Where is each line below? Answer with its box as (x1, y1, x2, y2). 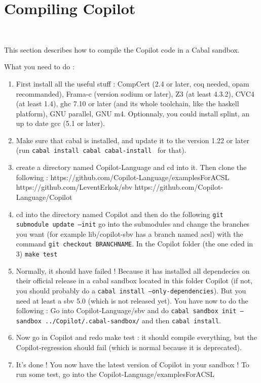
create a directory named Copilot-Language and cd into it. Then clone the (16, 162, 247, 173)
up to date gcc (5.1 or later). (16, 118, 105, 129)
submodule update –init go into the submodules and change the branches (16, 219, 250, 229)
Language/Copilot (16, 191, 72, 202)
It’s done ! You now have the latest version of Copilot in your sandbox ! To (16, 359, 249, 369)
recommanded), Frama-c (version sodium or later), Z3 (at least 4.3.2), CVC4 (16, 88, 254, 99)
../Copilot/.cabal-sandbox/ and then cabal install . (45, 315, 221, 325)
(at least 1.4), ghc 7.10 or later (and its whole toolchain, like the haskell (16, 98, 239, 109)
